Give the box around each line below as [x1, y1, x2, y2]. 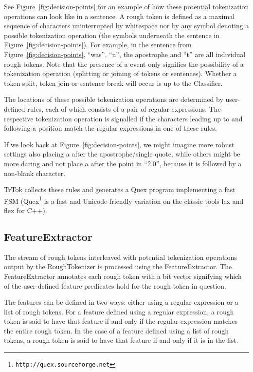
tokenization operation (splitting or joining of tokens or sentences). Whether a [4, 68, 237, 78]
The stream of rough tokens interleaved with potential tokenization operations [4, 252, 237, 262]
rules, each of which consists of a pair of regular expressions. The [27, 103, 221, 114]
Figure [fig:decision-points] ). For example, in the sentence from [4, 39, 192, 50]
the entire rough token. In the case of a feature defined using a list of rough [4, 325, 229, 335]
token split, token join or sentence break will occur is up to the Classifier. [4, 78, 223, 88]
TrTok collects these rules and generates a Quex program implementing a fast [4, 184, 235, 195]
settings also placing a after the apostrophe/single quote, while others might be [4, 149, 240, 159]
